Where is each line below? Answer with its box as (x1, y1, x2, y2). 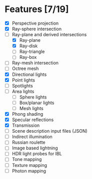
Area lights (11, 88, 34, 94)
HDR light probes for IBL (11, 151, 62, 157)
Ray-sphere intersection (11, 26, 62, 32)
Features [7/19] (4, 4, 69, 15)
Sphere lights (19, 94, 47, 100)
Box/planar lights (19, 100, 54, 106)
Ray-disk (19, 43, 38, 49)
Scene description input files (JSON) (11, 128, 88, 134)
